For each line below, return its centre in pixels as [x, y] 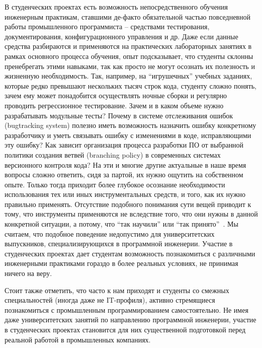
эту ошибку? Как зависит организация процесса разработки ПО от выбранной [124, 145]
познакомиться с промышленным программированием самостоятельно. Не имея [126, 309]
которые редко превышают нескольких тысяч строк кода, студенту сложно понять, [130, 85]
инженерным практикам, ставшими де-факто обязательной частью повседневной [127, 16]
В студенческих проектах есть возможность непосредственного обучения [116, 7]
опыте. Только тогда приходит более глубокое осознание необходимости [115, 184]
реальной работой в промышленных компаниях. [78, 339]
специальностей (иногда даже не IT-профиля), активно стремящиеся [110, 300]
